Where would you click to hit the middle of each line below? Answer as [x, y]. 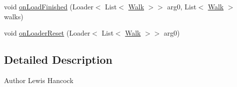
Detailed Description [58, 60]
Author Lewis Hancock [39, 80]
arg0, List [182, 6]
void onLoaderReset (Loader [47, 33]
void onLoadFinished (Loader [49, 6]
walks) [14, 16]
